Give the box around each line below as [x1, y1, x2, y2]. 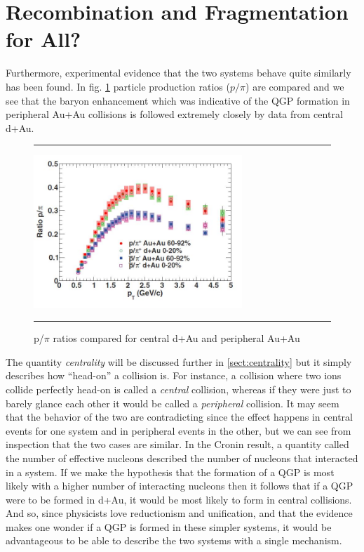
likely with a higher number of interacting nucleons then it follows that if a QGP [6, 478, 353, 493]
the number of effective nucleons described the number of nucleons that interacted [6, 450, 358, 465]
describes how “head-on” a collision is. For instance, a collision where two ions [6, 368, 342, 383]
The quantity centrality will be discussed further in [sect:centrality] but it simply [6, 354, 352, 369]
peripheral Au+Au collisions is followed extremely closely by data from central [6, 107, 343, 121]
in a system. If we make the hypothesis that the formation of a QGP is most [6, 464, 335, 479]
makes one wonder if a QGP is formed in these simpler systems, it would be [6, 519, 332, 534]
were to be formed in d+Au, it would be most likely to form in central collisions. [6, 492, 352, 506]
